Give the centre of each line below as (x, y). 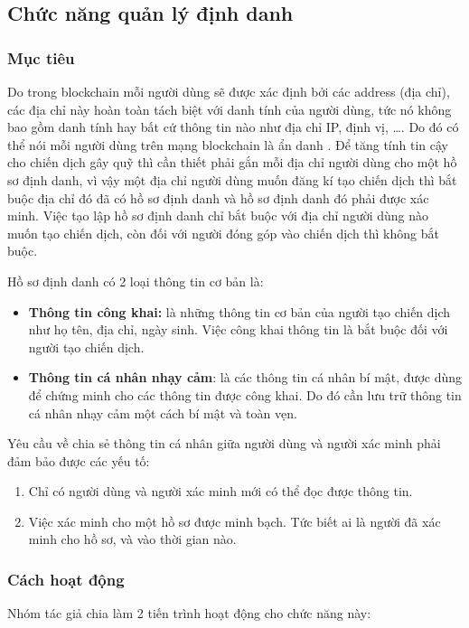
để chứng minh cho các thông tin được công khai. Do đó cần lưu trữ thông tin (245, 394)
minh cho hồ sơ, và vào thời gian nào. (132, 539)
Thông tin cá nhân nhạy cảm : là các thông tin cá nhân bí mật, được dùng (245, 377)
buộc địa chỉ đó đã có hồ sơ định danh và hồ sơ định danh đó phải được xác (218, 197)
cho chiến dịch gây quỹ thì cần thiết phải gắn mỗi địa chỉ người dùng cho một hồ (232, 162)
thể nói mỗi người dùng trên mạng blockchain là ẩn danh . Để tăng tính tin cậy (228, 144)
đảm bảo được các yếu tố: (79, 460)
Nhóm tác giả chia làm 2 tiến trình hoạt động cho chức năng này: (189, 613)
